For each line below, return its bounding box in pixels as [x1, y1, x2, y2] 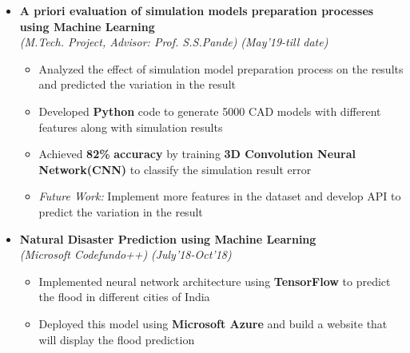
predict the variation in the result [38, 203, 203, 220]
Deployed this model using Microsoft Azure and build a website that [38, 315, 388, 331]
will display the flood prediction [38, 331, 195, 347]
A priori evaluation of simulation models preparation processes [19, 2, 374, 18]
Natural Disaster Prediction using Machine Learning [19, 230, 316, 247]
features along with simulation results [38, 118, 223, 135]
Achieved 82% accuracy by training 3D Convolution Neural [38, 145, 356, 162]
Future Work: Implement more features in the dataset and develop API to [38, 188, 401, 204]
